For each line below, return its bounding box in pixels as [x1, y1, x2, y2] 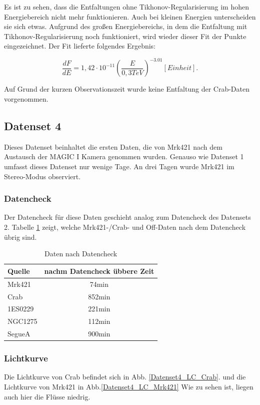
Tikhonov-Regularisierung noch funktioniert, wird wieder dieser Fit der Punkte [4, 31, 246, 41]
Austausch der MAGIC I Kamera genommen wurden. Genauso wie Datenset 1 [4, 151, 244, 162]
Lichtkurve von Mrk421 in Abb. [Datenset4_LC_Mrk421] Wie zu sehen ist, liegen [4, 381, 253, 391]
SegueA [7, 328, 30, 339]
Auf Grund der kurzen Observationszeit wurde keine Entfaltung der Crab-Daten [4, 84, 249, 94]
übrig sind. [4, 231, 37, 242]
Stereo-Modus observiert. [4, 171, 81, 181]
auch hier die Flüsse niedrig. [4, 391, 90, 401]
